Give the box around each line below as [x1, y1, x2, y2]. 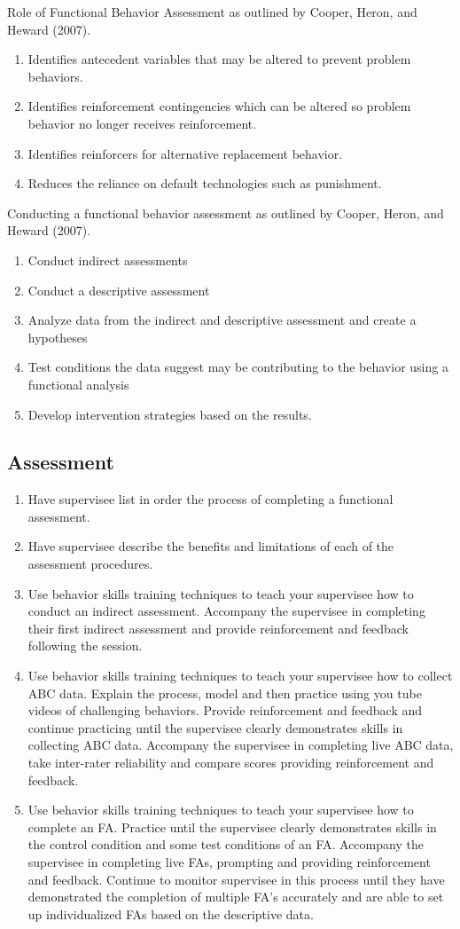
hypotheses [27, 327, 88, 346]
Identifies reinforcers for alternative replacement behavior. [27, 144, 343, 162]
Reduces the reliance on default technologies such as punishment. [27, 174, 382, 193]
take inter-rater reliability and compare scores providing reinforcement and [27, 753, 434, 772]
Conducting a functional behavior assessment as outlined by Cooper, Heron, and [7, 203, 444, 222]
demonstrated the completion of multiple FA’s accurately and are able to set [27, 887, 444, 906]
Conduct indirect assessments [27, 250, 188, 269]
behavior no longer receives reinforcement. [27, 114, 257, 132]
